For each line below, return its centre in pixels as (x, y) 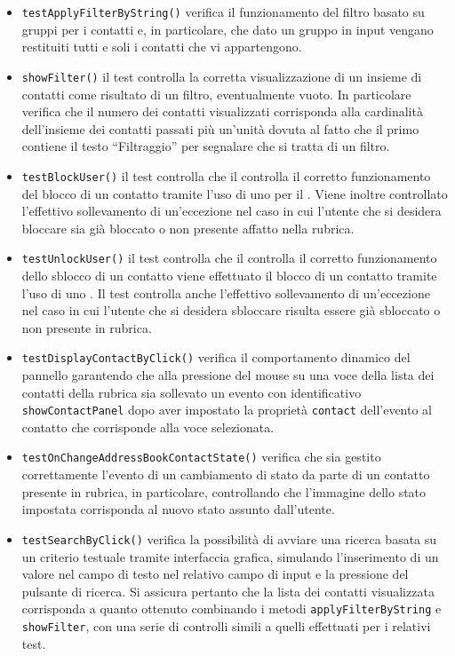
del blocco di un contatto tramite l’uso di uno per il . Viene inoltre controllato (235, 193)
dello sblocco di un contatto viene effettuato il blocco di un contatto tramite (229, 275)
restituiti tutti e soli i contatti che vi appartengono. (162, 47)
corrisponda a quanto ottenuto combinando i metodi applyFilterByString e (231, 609)
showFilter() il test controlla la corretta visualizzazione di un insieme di (222, 76)
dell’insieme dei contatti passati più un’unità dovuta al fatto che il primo (220, 128)
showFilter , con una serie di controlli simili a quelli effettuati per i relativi (226, 625)
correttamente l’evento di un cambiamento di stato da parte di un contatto (226, 474)
